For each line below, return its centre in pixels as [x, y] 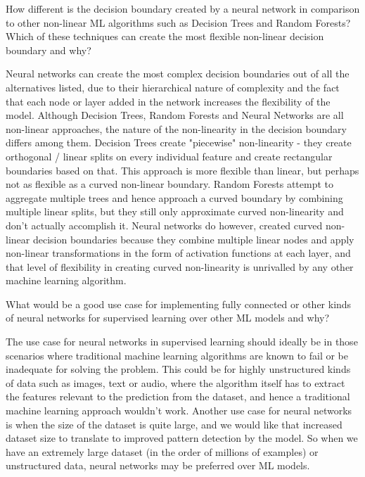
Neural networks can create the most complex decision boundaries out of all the [178, 74]
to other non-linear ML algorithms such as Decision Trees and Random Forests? [178, 22]
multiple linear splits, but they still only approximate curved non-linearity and [175, 211]
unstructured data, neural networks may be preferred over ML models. [158, 465]
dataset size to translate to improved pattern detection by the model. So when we [182, 438]
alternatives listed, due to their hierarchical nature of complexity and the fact [173, 87]
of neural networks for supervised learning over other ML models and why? [168, 318]
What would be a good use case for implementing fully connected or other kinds [179, 304]
